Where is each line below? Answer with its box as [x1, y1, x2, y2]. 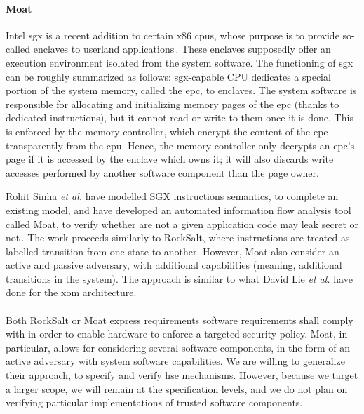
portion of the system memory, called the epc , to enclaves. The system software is [6, 83, 357, 98]
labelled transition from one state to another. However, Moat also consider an [6, 243, 339, 258]
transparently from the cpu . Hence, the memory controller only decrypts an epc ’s [6, 138, 355, 152]
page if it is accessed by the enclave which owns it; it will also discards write [6, 152, 334, 166]
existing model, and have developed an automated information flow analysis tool [6, 202, 351, 217]
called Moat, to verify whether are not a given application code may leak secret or [6, 216, 359, 231]
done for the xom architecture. [6, 285, 137, 300]
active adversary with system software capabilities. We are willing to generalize [6, 354, 345, 368]
